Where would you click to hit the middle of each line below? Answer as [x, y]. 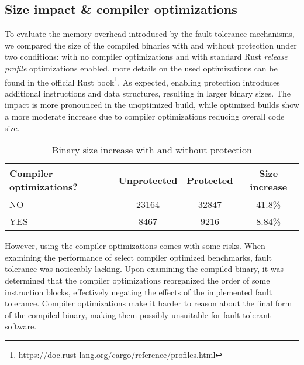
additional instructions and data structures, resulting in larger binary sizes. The [148, 93]
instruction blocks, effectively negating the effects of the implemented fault [139, 291]
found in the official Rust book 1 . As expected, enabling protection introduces [142, 81]
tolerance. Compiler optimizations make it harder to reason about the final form [148, 303]
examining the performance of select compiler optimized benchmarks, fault [138, 257]
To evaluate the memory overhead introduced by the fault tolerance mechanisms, [150, 34]
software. [21, 326]
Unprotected [148, 180]
